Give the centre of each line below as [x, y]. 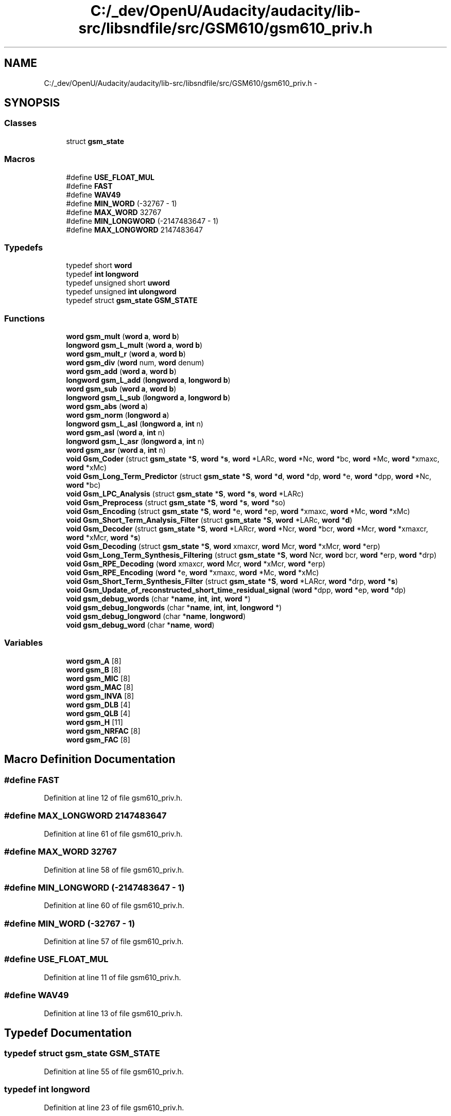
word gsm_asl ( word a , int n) [116, 433]
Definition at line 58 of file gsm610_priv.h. [114, 870]
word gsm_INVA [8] [100, 696]
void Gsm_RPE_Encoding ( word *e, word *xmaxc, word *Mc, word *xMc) [193, 573]
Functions [24, 318]
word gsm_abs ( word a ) [107, 406]
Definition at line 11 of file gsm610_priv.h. [112, 977]
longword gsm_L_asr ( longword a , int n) [135, 441]
